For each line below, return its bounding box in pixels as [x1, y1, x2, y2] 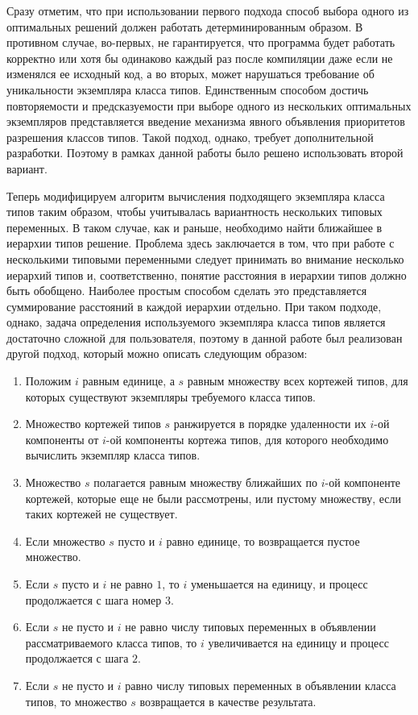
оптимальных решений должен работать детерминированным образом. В [6, 18, 363, 35]
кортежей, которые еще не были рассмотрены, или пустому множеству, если [25, 489, 401, 506]
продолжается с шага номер [25, 591, 162, 608]
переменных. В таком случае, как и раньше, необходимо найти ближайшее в [6, 218, 383, 235]
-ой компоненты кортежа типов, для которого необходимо [106, 430, 389, 447]
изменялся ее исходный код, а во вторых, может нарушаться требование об [6, 65, 375, 82]
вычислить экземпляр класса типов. [25, 447, 201, 464]
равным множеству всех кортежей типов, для [187, 372, 408, 389]
